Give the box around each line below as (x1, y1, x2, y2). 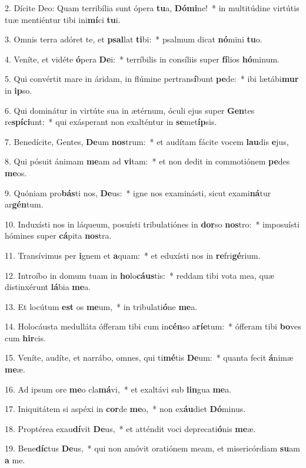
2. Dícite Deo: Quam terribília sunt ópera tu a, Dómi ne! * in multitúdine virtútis (5, 2, 300, 14)
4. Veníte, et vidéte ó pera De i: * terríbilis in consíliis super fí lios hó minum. (5, 52, 280, 65)
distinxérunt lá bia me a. (5, 281, 91, 293)
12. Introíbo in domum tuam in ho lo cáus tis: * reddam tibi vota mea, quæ (5, 269, 274, 281)
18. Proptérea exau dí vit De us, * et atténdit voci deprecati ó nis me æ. (5, 422, 256, 434)
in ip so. (5, 84, 32, 96)
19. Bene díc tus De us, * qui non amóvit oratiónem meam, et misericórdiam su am (5, 442, 300, 454)
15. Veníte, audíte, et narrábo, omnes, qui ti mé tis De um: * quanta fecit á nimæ (5, 351, 294, 364)
